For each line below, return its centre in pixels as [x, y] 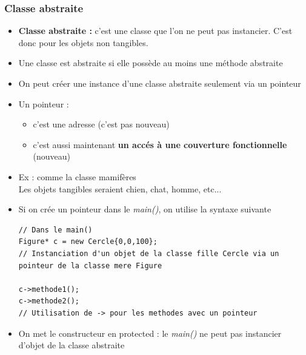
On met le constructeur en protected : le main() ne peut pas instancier [150, 333]
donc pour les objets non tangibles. [83, 42]
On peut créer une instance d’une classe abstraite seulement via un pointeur [160, 83]
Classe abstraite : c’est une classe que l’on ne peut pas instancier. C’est [155, 31]
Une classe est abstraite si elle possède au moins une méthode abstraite [151, 63]
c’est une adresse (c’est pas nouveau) [101, 124]
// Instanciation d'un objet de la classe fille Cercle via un [149, 253]
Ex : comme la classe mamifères [77, 176]
